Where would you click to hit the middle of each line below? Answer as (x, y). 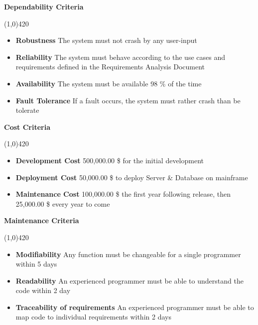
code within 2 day (43, 290)
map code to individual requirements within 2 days (93, 317)
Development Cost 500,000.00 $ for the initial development (110, 160)
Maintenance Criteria (42, 220)
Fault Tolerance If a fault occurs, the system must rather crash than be (128, 100)
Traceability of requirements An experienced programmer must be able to (135, 307)
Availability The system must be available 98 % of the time (109, 83)
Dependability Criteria (44, 6)
